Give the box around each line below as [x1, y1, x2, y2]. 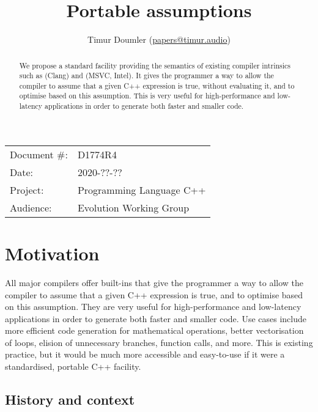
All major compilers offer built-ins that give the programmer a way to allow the [5, 276, 304, 289]
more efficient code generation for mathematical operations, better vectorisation [5, 324, 304, 337]
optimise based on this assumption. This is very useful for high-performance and [19, 90, 275, 101]
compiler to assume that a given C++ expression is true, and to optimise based [5, 288, 303, 301]
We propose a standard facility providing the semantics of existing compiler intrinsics [19, 60, 291, 70]
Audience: [10, 200, 52, 215]
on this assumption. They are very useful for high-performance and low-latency [5, 300, 301, 313]
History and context [5, 390, 135, 409]
